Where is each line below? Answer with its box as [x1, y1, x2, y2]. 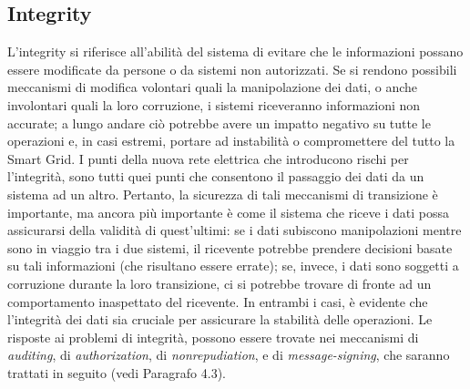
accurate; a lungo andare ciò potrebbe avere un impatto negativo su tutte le [7, 113, 431, 132]
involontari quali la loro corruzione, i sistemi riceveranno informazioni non [7, 95, 421, 114]
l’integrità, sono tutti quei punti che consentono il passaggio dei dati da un [7, 167, 424, 186]
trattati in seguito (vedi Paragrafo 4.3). [7, 363, 226, 382]
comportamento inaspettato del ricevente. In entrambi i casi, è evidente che [7, 292, 428, 311]
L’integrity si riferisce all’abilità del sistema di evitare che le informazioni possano [7, 42, 464, 61]
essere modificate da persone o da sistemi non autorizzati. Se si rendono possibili [7, 59, 457, 78]
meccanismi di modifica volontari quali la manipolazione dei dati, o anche [7, 77, 418, 97]
